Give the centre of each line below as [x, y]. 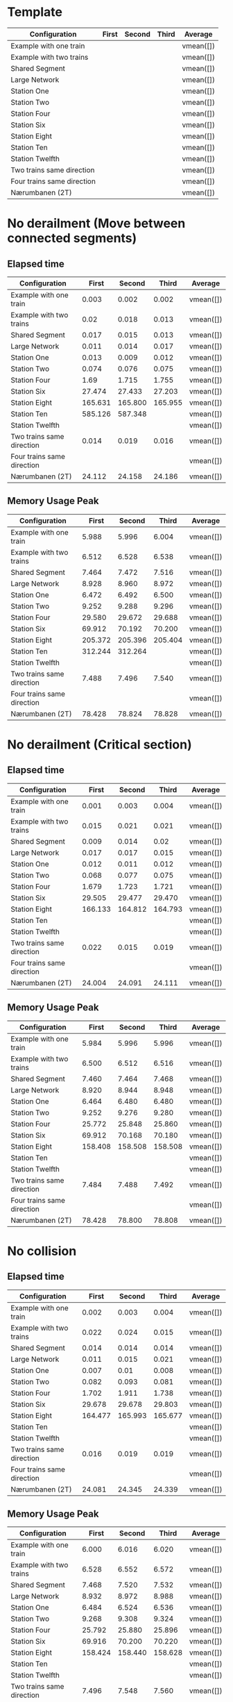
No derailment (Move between [96, 224]
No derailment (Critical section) [100, 744]
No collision [42, 1251]
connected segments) [72, 239]
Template [35, 12]
